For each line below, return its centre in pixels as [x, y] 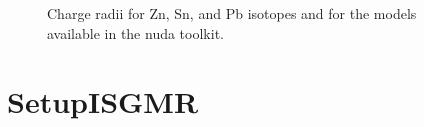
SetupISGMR [103, 101]
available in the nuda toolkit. [135, 32]
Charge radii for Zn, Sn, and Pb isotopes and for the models [232, 13]
